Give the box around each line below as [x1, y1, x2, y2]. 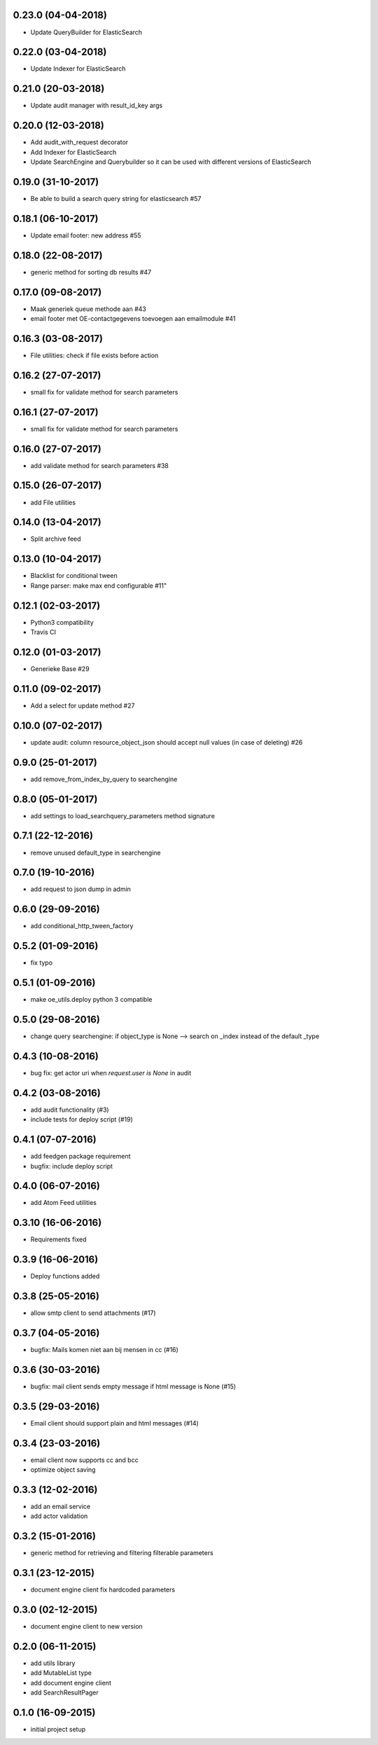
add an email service [30, 1503, 91, 1511]
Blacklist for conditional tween [30, 572, 118, 580]
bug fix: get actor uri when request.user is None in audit [30, 1068, 192, 1077]
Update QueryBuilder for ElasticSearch [30, 28, 143, 36]
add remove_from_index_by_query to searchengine [30, 775, 178, 783]
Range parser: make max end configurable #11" [30, 581, 167, 590]
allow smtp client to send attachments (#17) [30, 1309, 157, 1317]
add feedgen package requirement [30, 1152, 131, 1161]
